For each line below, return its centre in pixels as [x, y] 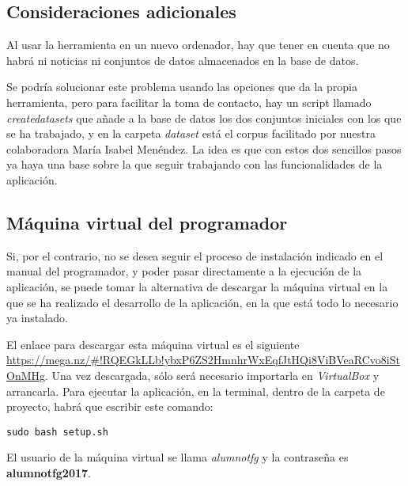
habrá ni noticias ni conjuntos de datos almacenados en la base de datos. [183, 60]
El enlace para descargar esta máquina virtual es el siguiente [153, 344]
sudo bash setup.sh [57, 432]
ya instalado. [37, 318]
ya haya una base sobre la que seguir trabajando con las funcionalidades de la [195, 164]
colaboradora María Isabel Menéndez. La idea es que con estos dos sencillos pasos [204, 148]
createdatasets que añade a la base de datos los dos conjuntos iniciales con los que [204, 118]
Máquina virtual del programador [147, 222]
